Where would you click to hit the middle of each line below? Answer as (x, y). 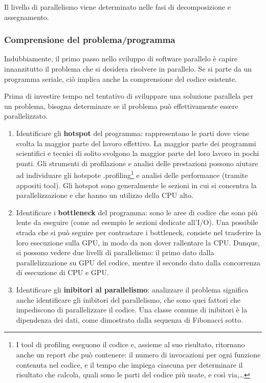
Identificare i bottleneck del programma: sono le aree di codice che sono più (137, 212)
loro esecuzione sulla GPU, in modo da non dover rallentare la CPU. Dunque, (138, 242)
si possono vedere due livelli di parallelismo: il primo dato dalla (115, 252)
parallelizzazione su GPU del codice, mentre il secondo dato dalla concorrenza (138, 262)
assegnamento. (27, 17)
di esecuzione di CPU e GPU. (62, 272)
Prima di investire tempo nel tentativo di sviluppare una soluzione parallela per (129, 96)
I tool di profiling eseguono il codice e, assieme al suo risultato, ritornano (130, 344)
